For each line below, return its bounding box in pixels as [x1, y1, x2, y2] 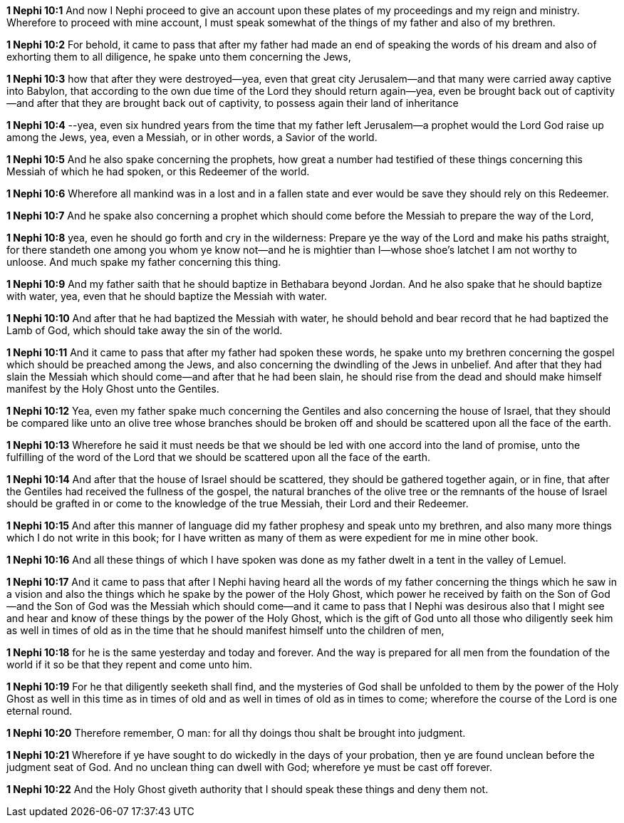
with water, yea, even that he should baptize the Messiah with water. [6, 290, 328, 302]
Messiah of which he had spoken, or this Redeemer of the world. [6, 165, 310, 177]
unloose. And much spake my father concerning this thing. [6, 256, 281, 268]
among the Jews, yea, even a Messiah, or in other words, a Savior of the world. [6, 131, 378, 143]
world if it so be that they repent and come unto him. [6, 658, 253, 671]
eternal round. [6, 705, 73, 717]
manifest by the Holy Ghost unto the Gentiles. [6, 383, 219, 395]
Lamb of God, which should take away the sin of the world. [6, 324, 283, 336]
